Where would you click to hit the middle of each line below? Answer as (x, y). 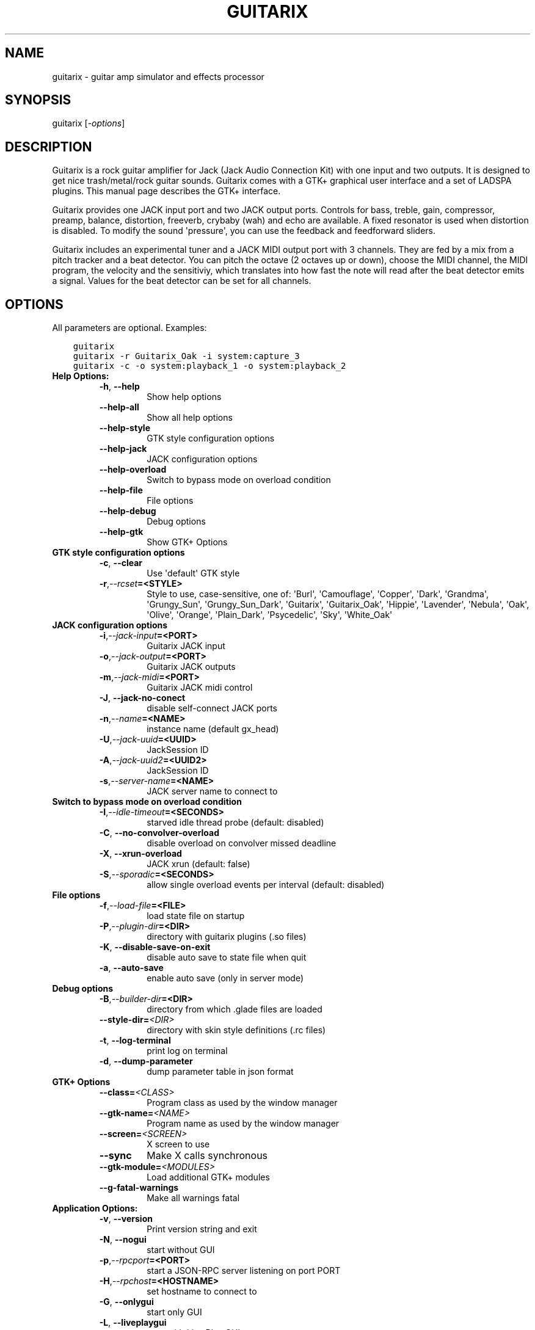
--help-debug (128, 511)
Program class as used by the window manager (242, 1103)
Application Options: (95, 1208)
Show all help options (190, 418)
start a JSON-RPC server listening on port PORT (244, 1271)
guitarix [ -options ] (89, 123)
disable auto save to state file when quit (227, 958)
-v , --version (126, 1219)
